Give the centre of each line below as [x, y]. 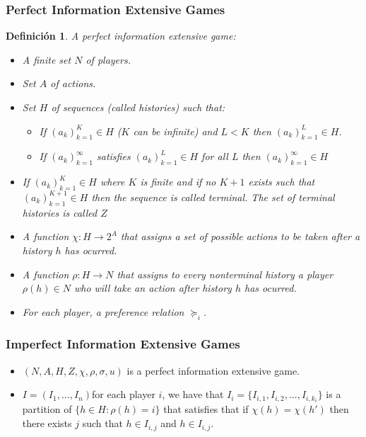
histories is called [60, 212]
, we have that [193, 394]
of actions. [73, 83]
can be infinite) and [175, 131]
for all [215, 156]
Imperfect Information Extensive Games [123, 344]
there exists [47, 423]
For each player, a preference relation [103, 311]
